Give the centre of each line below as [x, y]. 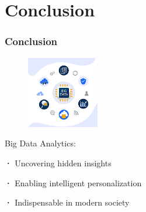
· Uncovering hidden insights [58, 163]
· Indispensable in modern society [67, 202]
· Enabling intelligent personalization [73, 182]
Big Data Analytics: [40, 143]
